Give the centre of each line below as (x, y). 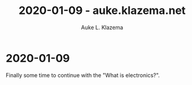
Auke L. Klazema (102, 27)
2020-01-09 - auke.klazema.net (102, 11)
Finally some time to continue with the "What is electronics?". (83, 75)
